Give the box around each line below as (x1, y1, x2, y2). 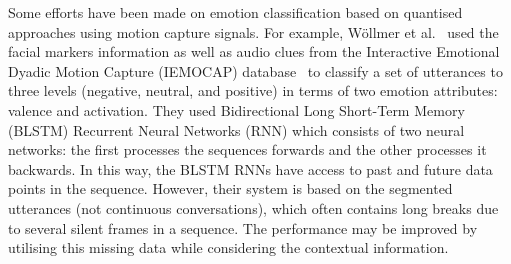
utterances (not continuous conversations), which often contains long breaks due (8, 197, 499, 218)
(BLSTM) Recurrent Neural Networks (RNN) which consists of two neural (8, 119, 465, 140)
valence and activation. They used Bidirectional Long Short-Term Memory (8, 99, 465, 120)
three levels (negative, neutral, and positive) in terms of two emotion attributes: (8, 80, 498, 101)
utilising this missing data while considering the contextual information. (8, 237, 449, 258)
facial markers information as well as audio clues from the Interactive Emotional (8, 41, 500, 62)
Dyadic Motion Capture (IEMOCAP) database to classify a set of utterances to (8, 60, 503, 81)
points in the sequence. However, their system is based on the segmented (8, 178, 453, 199)
